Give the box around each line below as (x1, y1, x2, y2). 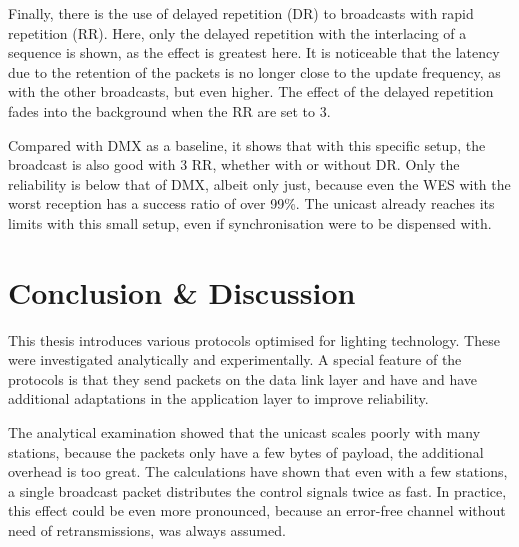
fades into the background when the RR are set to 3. (8, 100, 331, 121)
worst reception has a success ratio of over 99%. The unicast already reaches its (8, 193, 495, 214)
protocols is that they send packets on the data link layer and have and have (8, 368, 477, 389)
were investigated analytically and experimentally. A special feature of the (8, 349, 462, 370)
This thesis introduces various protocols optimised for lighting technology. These (8, 329, 500, 350)
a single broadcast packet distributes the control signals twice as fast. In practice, (8, 480, 507, 501)
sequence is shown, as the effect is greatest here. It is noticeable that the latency (8, 42, 500, 63)
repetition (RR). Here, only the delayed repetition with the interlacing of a (8, 22, 467, 43)
